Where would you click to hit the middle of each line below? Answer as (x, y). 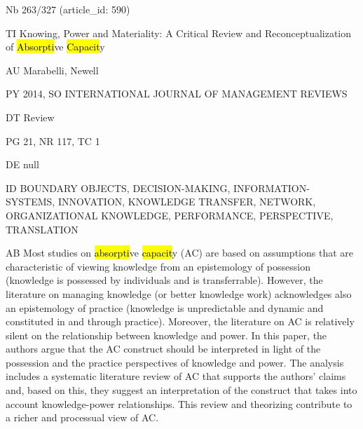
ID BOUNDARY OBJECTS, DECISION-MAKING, (118, 188)
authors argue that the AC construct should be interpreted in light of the (163, 349)
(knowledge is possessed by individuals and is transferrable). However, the (164, 280)
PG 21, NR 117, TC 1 (53, 141)
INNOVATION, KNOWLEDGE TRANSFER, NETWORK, (187, 202)
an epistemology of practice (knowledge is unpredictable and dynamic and (165, 307)
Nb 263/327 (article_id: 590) (68, 9)
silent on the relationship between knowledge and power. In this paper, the (166, 335)
